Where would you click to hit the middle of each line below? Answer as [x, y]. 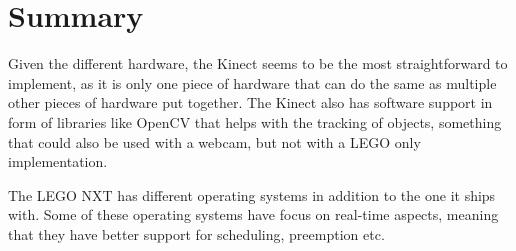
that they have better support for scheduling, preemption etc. [196, 233]
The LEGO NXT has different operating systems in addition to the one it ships [252, 194]
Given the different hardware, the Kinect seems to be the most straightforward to [258, 63]
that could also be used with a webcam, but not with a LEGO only [214, 141]
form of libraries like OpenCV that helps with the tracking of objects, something [255, 121]
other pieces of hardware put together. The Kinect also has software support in [250, 102]
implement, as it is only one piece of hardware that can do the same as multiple [252, 82]
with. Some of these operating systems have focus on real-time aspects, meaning [253, 214]
